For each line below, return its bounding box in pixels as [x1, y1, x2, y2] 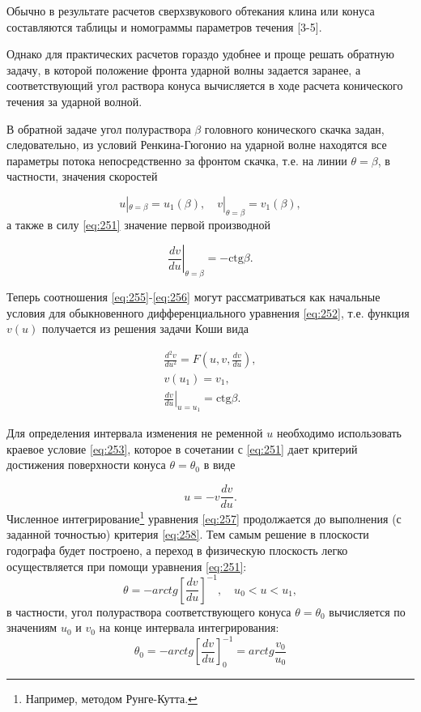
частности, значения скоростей [6, 168, 158, 185]
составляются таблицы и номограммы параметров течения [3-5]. [6, 18, 322, 35]
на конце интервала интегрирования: [99, 619, 279, 636]
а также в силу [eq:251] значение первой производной [6, 215, 271, 232]
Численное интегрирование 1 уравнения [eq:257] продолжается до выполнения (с [6, 508, 402, 527]
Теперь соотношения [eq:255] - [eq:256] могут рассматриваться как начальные [6, 288, 381, 305]
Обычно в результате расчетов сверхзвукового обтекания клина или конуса [6, 2, 375, 19]
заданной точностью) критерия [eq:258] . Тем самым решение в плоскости [6, 526, 369, 543]
